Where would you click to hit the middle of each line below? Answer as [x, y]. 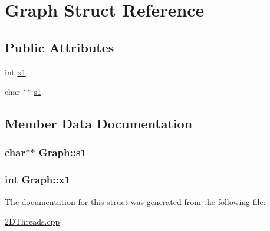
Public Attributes [60, 47]
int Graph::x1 [38, 179]
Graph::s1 [62, 152]
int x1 [15, 72]
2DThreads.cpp [32, 221]
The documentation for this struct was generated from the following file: [135, 201]
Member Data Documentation [99, 123]
